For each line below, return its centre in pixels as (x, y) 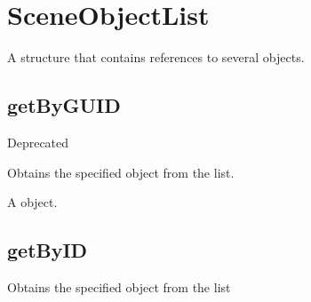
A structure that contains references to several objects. (156, 57)
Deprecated (38, 142)
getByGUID (64, 105)
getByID (48, 250)
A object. (32, 202)
